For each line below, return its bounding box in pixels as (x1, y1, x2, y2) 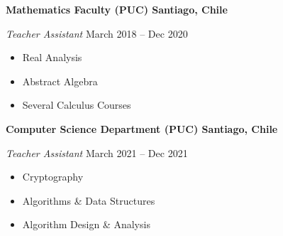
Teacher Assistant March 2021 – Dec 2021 (6, 145, 188, 160)
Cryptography (22, 169, 84, 184)
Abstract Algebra (22, 73, 98, 88)
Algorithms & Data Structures (22, 193, 155, 208)
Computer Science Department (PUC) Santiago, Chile (6, 121, 278, 136)
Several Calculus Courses (22, 97, 131, 112)
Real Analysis (22, 50, 82, 65)
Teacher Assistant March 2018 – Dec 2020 (6, 26, 188, 41)
